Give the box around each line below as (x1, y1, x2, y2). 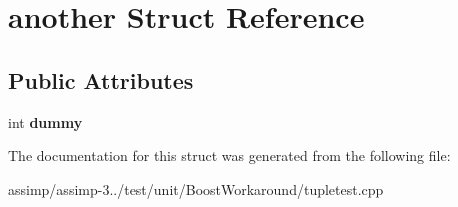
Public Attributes (8, 64, 194, 95)
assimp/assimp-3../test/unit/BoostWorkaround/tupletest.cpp (8, 178, 384, 199)
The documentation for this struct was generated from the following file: (8, 145, 451, 166)
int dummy (8, 111, 83, 132)
